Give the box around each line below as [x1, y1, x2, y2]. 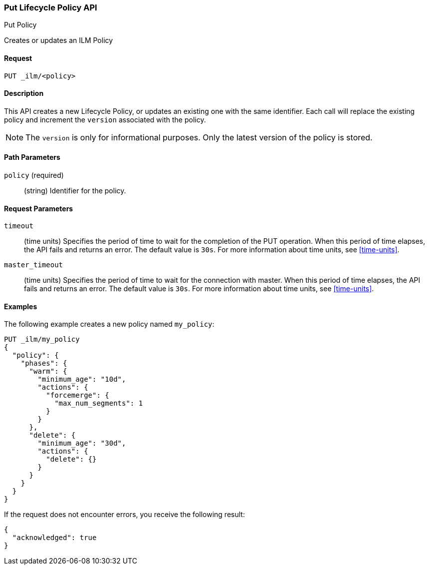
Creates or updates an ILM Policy [4, 36, 113, 45]
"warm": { [29, 367, 67, 376]
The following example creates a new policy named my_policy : [4, 320, 214, 329]
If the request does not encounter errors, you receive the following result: [4, 510, 245, 519]
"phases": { [20, 359, 67, 368]
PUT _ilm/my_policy [4, 335, 80, 344]
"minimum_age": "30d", [37, 439, 126, 448]
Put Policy [4, 20, 37, 29]
